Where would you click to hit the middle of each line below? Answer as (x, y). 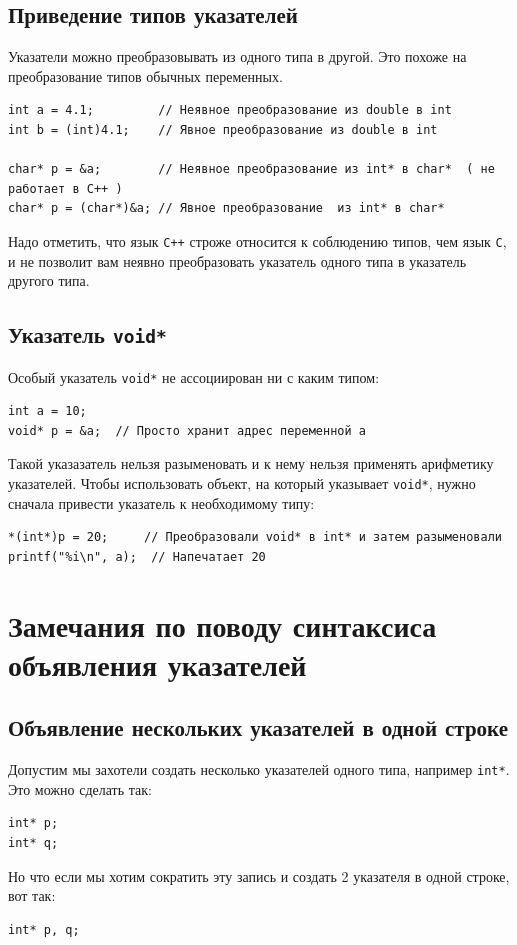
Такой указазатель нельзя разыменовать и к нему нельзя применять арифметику (251, 463)
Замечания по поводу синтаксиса (222, 624)
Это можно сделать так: (80, 788)
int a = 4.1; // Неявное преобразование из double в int (230, 110)
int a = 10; (47, 411)
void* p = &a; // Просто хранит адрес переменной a (187, 430)
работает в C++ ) (65, 188)
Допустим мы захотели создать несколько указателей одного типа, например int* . (259, 769)
